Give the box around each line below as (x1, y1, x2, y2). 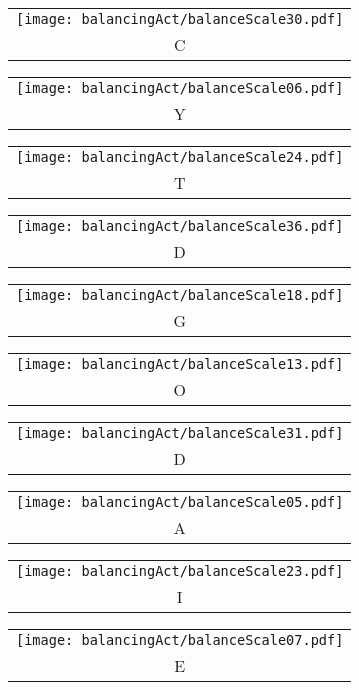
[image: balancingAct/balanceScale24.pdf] (16, 149, 344, 165)
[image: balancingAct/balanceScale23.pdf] (16, 563, 344, 579)
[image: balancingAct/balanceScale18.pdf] (16, 287, 344, 303)
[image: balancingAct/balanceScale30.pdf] (16, 11, 344, 27)
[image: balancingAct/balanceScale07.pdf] (16, 632, 344, 648)
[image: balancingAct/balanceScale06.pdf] (16, 80, 344, 96)
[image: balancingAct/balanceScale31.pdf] (16, 425, 344, 441)
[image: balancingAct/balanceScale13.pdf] (16, 356, 344, 372)
